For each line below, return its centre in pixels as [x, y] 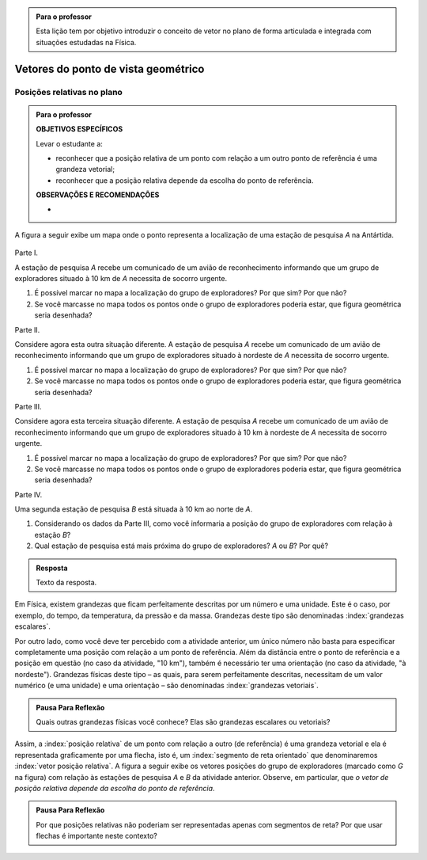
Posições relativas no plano [68, 92]
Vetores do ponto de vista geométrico [110, 68]
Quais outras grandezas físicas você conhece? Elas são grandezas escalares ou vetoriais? [183, 721]
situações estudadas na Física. [86, 42]
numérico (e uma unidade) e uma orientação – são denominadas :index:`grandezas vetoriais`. [167, 686]
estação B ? [53, 535]
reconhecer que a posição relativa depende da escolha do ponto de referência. [185, 180]
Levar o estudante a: [69, 143]
